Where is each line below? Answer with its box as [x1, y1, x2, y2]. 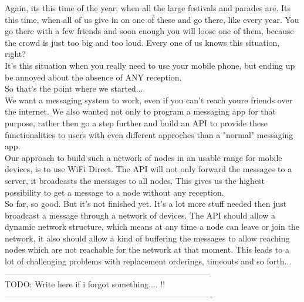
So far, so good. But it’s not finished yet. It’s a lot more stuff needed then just [5, 197, 287, 210]
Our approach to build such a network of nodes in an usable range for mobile [5, 151, 282, 163]
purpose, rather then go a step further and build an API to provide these [5, 116, 268, 129]
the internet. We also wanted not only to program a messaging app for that [5, 105, 276, 118]
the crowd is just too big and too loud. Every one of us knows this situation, [5, 36, 280, 48]
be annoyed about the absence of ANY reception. [5, 71, 182, 83]
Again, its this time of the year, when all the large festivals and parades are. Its [5, 2, 291, 14]
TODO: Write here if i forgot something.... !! [5, 278, 165, 290]
